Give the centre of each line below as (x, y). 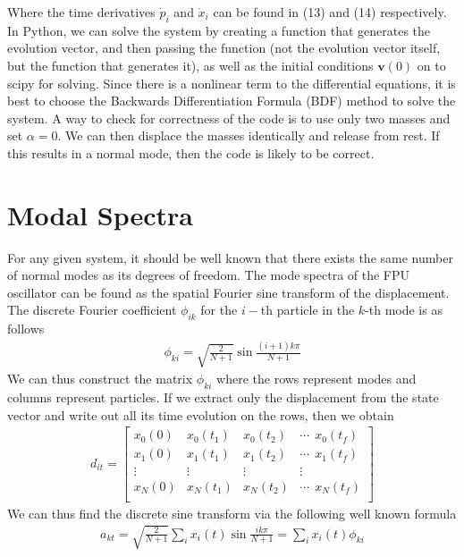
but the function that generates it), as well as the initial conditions (190, 65)
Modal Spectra (100, 214)
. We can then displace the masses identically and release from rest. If (249, 135)
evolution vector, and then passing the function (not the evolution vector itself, (224, 48)
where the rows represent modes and (316, 379)
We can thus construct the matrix (100, 379)
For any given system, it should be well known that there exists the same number (230, 257)
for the (219, 310)
